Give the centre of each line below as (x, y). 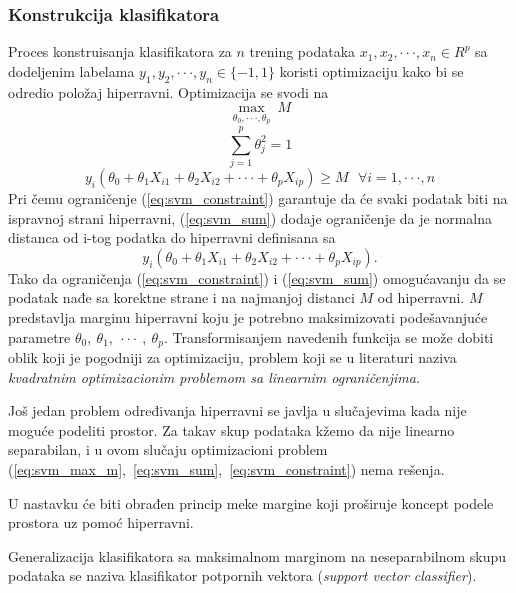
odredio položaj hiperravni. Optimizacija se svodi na (168, 91)
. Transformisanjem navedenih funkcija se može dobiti (328, 336)
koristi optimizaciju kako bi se (371, 70)
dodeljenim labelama (71, 70)
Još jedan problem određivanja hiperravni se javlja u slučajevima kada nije (237, 410)
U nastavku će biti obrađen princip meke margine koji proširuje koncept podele (251, 502)
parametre (39, 336)
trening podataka (302, 51)
